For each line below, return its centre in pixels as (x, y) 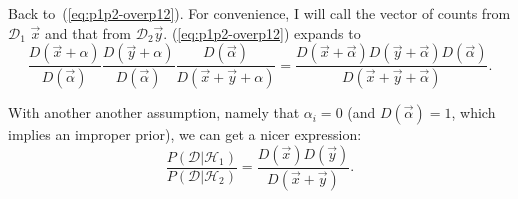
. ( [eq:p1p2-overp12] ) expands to (262, 32)
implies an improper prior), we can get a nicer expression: (185, 134)
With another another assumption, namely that (154, 112)
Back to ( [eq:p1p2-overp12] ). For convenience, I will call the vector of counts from (259, 13)
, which (473, 112)
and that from (88, 32)
